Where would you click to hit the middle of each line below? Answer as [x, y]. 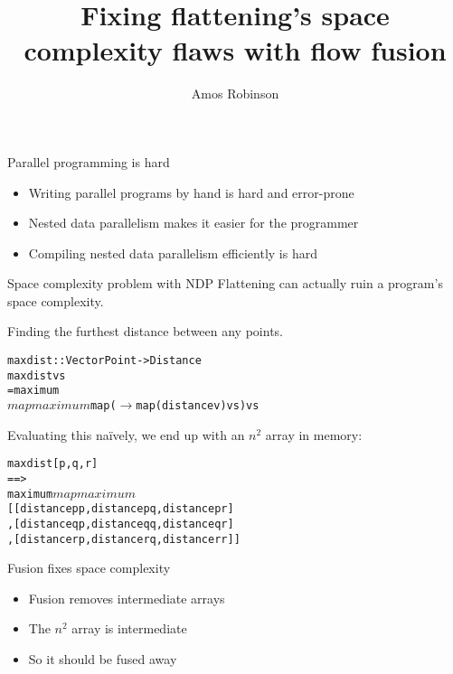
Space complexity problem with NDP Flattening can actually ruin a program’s [225, 283]
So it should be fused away [103, 659]
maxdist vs [37, 375]
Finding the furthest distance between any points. [145, 331]
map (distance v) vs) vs [198, 406]
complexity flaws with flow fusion [235, 50]
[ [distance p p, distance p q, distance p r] [121, 509]
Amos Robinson [235, 94]
